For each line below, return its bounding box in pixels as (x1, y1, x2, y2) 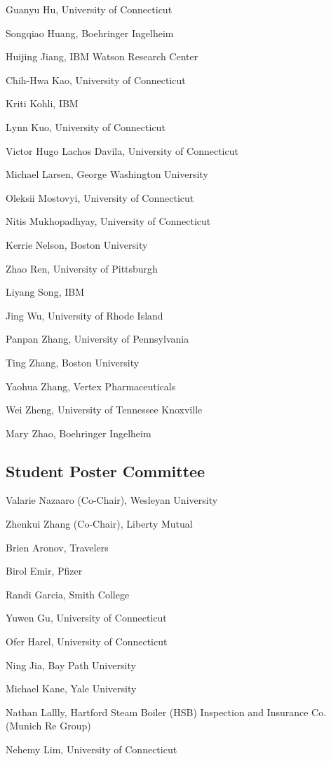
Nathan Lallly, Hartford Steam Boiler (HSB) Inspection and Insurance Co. (6, 704, 327, 719)
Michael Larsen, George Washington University (6, 167, 208, 181)
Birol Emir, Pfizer (6, 563, 83, 578)
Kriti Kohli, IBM (6, 96, 79, 111)
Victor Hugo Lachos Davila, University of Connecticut (6, 143, 238, 158)
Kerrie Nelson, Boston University (6, 237, 148, 252)
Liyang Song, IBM (6, 284, 85, 299)
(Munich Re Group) (6, 718, 91, 733)
